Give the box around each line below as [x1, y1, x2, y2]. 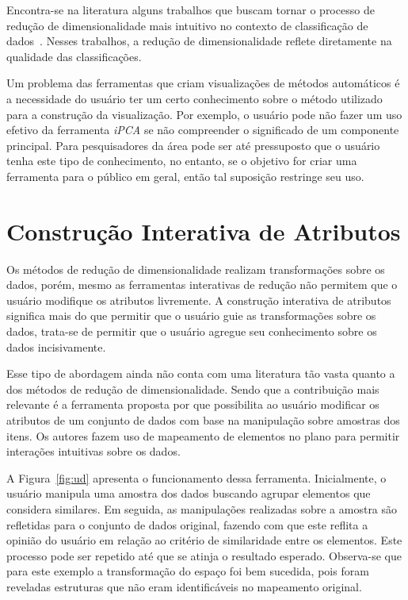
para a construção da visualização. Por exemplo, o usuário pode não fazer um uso [6, 106, 402, 122]
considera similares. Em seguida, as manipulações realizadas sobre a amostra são [6, 500, 398, 517]
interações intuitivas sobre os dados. [6, 443, 181, 460]
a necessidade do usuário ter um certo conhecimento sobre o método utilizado [6, 90, 383, 106]
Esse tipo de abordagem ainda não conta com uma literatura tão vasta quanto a [6, 365, 395, 382]
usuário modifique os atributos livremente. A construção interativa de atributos [6, 291, 391, 308]
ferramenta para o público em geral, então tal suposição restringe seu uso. [6, 167, 364, 184]
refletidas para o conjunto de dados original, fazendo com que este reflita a [6, 516, 368, 533]
